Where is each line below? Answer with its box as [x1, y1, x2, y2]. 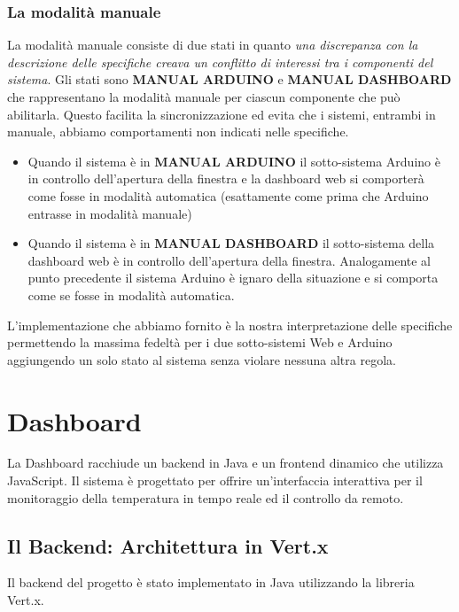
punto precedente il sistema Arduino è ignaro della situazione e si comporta [27, 268, 439, 287]
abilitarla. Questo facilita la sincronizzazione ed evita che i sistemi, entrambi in [7, 105, 436, 123]
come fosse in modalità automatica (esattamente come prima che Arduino [27, 186, 429, 205]
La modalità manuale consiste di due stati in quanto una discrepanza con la [7, 35, 418, 54]
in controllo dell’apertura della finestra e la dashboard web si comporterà [27, 169, 424, 188]
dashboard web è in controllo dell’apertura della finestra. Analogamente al [27, 251, 432, 269]
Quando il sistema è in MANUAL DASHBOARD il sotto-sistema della [27, 234, 435, 252]
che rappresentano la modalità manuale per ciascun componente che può [7, 88, 401, 105]
